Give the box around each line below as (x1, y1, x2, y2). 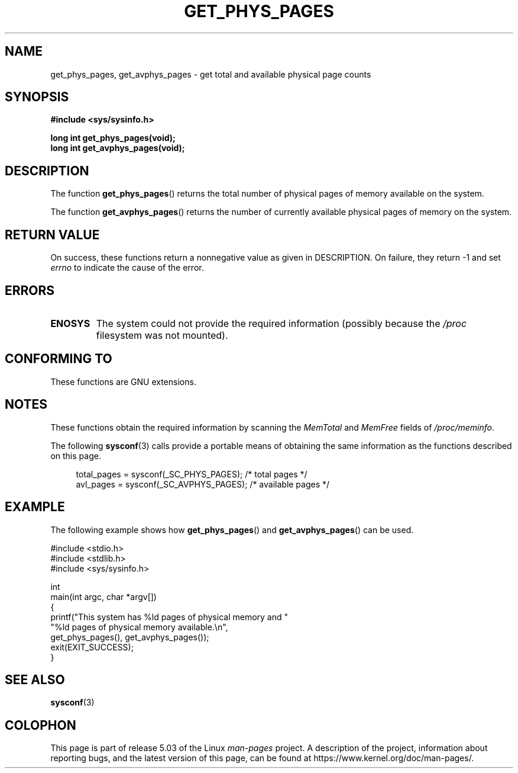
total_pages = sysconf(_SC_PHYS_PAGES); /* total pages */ (76, 469, 307, 479)
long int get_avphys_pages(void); (50, 143, 185, 153)
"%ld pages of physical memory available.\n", (50, 621, 228, 632)
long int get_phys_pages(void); (50, 133, 176, 143)
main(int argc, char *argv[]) (50, 591, 157, 602)
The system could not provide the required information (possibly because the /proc (96, 317, 467, 329)
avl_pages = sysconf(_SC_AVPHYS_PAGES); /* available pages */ (76, 479, 330, 489)
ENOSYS (50, 317, 90, 329)
